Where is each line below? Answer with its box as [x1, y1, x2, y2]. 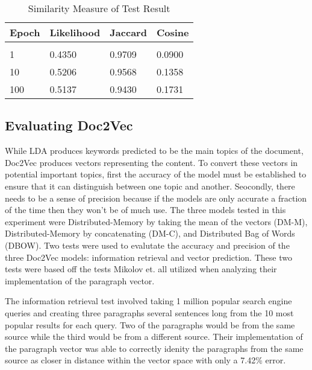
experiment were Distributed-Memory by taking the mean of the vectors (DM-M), [5, 215, 308, 228]
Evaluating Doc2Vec [5, 116, 133, 135]
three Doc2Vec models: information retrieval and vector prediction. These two [5, 250, 292, 263]
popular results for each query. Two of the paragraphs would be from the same [5, 318, 295, 331]
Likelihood [49, 25, 101, 39]
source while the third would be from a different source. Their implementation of [5, 330, 303, 343]
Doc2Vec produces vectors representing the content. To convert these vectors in [5, 156, 298, 168]
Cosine [156, 25, 189, 39]
